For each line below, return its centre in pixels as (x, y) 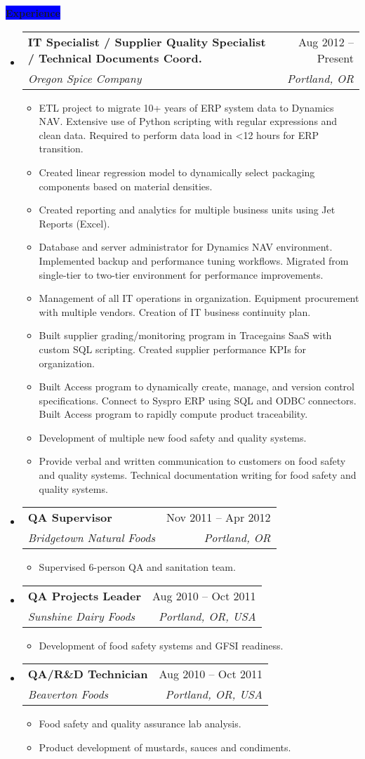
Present (335, 58)
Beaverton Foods (68, 694)
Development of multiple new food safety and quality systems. (173, 437)
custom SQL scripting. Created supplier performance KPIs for (173, 349)
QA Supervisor (70, 517)
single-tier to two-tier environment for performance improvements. (181, 274)
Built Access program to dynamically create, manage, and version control (197, 387)
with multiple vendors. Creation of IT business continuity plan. (175, 311)
